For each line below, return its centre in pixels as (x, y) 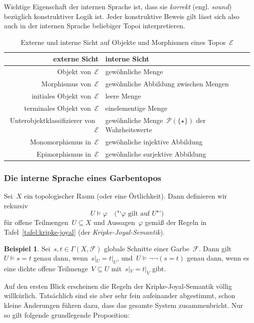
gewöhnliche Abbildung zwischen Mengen (167, 84)
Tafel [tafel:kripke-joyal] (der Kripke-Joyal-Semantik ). (85, 232)
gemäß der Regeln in (176, 222)
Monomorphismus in (61, 142)
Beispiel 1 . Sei (27, 248)
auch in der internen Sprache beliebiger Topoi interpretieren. (95, 26)
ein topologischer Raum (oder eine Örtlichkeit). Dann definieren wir (126, 196)
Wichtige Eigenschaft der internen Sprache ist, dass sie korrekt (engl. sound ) (118, 6)
